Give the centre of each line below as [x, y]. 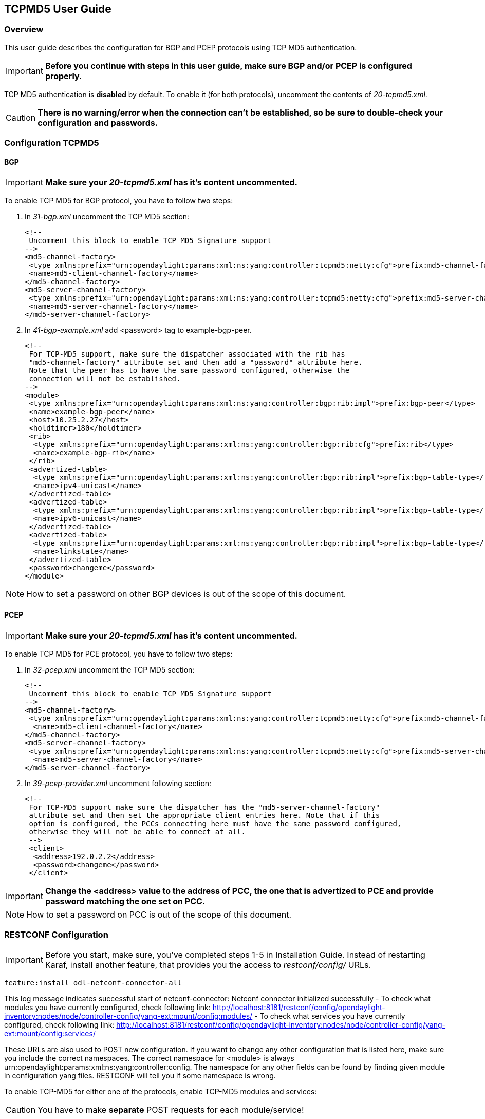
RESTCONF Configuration [56, 934]
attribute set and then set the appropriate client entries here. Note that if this [204, 815]
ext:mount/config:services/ [50, 1034]
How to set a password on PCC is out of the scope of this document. [159, 914]
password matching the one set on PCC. [125, 901]
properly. [63, 76]
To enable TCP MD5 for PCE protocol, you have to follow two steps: [118, 654]
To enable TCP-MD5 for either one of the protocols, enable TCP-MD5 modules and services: [161, 1092]
